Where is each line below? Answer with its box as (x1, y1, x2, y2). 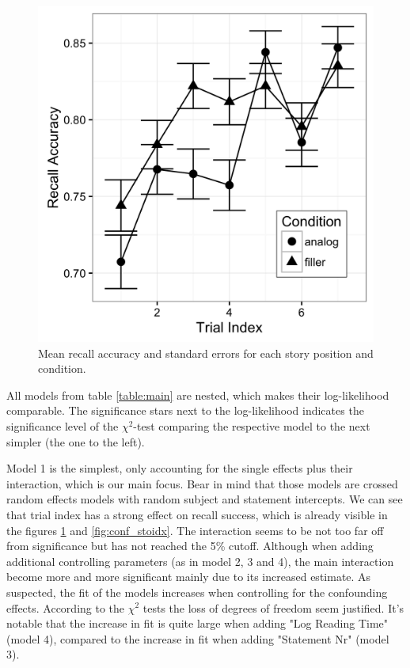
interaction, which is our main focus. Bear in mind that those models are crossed (6, 475, 398, 492)
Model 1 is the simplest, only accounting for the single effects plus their (6, 460, 353, 476)
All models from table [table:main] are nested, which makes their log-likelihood (6, 386, 389, 403)
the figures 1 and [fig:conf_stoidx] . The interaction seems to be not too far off (6, 522, 384, 538)
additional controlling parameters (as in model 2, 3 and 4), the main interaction (6, 552, 394, 569)
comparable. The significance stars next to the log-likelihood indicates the (6, 402, 364, 419)
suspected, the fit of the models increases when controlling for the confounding (6, 583, 388, 600)
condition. (38, 360, 86, 377)
